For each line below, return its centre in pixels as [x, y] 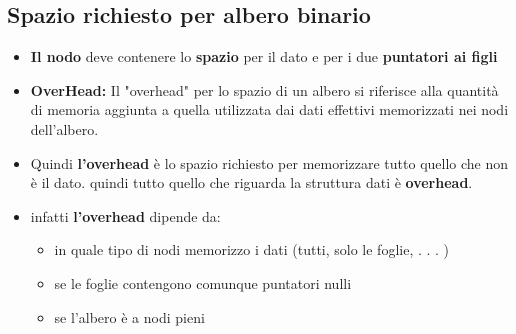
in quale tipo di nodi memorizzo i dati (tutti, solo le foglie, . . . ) [252, 249]
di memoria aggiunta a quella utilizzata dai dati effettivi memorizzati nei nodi [269, 109]
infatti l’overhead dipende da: [125, 215]
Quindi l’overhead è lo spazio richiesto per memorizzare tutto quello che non [269, 162]
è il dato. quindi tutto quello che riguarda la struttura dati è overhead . [251, 182]
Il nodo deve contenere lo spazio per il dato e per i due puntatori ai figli [264, 56]
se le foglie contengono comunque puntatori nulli [203, 282]
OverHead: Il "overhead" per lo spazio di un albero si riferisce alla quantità [264, 89]
